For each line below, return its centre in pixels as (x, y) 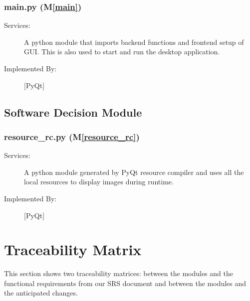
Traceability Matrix (73, 249)
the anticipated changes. (41, 293)
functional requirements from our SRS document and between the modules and (125, 283)
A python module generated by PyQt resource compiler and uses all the (134, 172)
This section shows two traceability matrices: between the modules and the (119, 273)
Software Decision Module (73, 112)
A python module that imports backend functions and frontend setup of (134, 42)
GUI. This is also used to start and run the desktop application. (122, 52)
